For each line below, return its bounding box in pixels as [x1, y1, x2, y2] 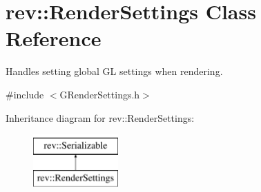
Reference [6, 24, 101, 52]
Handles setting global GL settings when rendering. [6, 64, 223, 78]
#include [6, 87, 44, 101]
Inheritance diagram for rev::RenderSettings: [6, 110, 195, 125]
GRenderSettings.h [59, 87, 140, 101]
